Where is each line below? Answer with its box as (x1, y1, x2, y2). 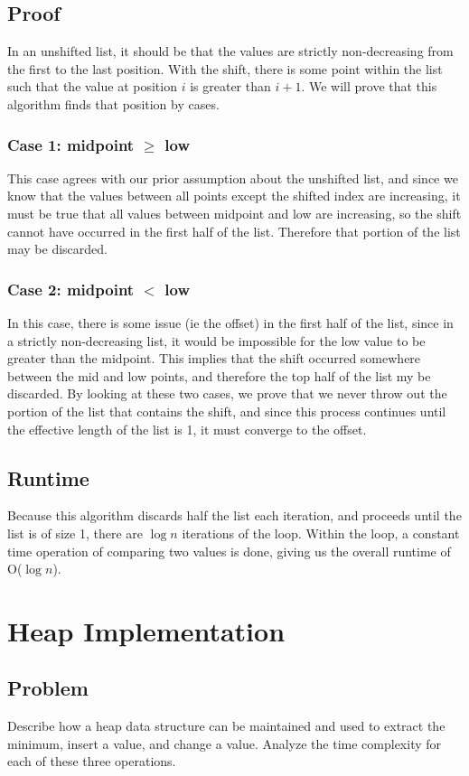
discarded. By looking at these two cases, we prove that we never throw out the (7, 384, 447, 403)
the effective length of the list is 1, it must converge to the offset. (7, 419, 367, 438)
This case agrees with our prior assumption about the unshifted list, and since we (7, 168, 458, 187)
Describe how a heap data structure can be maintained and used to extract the (7, 716, 446, 735)
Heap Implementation (7, 612, 286, 649)
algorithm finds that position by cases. (7, 94, 220, 113)
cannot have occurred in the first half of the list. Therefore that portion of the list (7, 221, 461, 240)
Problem (7, 674, 89, 702)
